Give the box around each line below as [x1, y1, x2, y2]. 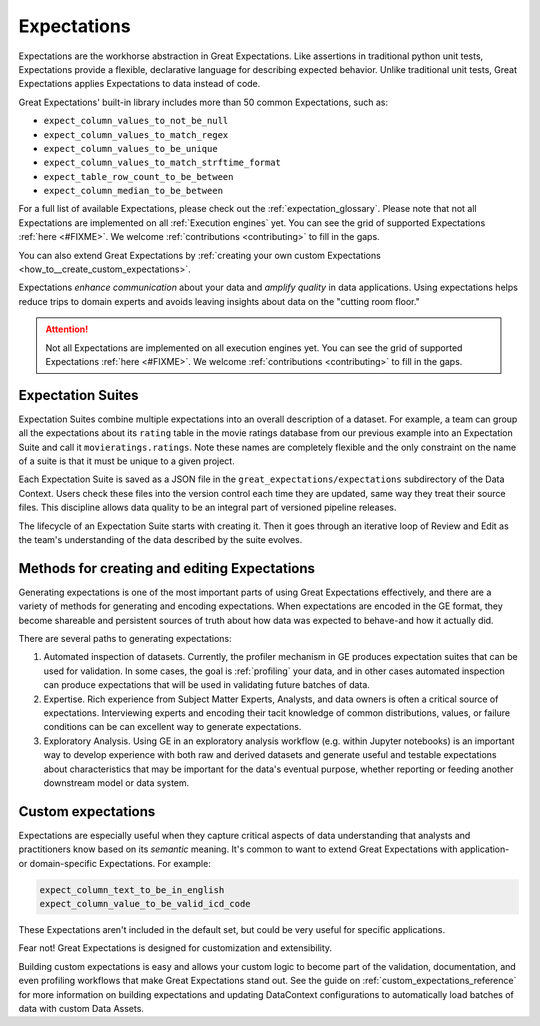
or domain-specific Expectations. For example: [18, 857, 212, 869]
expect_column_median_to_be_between [43, 185, 224, 197]
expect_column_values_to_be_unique [43, 143, 219, 154]
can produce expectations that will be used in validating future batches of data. [43, 679, 370, 691]
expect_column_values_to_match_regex [43, 129, 229, 140]
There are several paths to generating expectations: [18, 633, 232, 645]
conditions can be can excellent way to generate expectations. [43, 721, 302, 733]
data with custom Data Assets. [18, 1002, 145, 1014]
